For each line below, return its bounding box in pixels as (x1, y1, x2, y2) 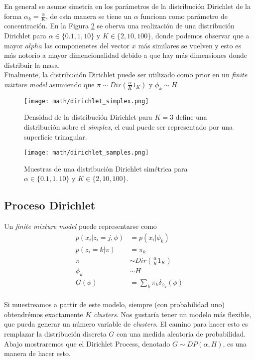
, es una (223, 338, 247, 349)
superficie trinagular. (24, 131, 87, 142)
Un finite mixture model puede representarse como (4, 221, 157, 231)
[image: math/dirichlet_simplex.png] (24, 97, 149, 105)
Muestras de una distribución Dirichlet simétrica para (24, 163, 188, 174)
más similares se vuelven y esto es (138, 40, 241, 50)
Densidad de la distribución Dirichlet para (24, 112, 152, 122)
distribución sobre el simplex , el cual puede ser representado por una (24, 122, 233, 132)
